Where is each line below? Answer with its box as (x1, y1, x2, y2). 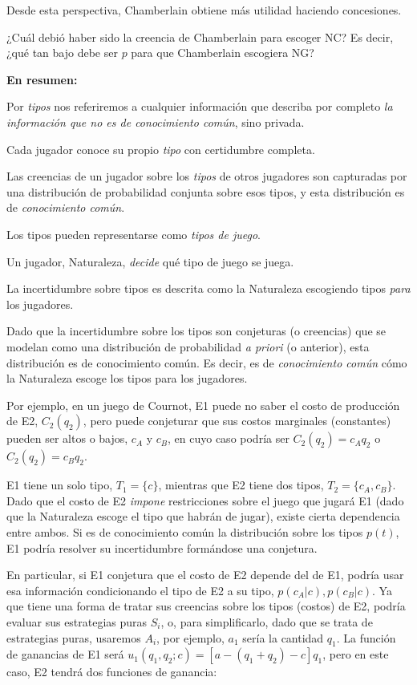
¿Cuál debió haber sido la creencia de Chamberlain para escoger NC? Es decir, (6, 28, 394, 45)
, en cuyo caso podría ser (168, 430, 289, 447)
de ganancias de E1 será (6, 646, 124, 663)
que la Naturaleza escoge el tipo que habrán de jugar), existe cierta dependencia (6, 508, 400, 525)
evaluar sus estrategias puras (6, 614, 148, 630)
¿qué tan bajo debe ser (6, 44, 118, 61)
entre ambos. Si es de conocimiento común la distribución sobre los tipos (6, 524, 363, 541)
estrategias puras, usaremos (6, 629, 141, 646)
